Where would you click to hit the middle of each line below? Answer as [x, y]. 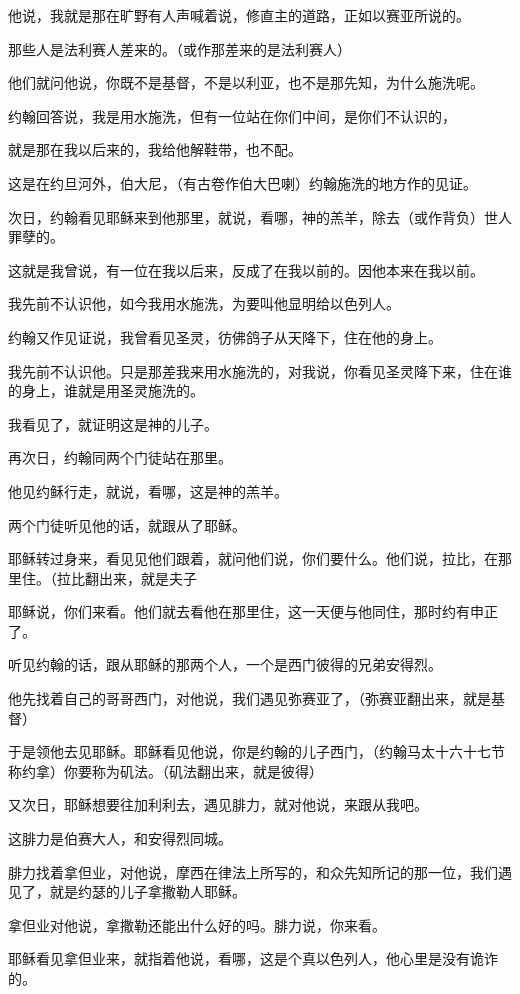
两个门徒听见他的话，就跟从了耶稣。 [127, 524]
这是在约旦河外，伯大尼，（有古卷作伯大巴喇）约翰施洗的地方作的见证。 [242, 182]
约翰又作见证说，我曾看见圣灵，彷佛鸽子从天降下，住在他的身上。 [225, 336]
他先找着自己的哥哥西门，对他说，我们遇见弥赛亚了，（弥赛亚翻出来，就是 [249, 698]
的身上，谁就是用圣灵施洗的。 [106, 390]
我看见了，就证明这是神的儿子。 [113, 423]
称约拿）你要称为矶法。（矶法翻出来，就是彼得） [165, 770]
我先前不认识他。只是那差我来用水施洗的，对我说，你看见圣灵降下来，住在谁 [260, 370]
